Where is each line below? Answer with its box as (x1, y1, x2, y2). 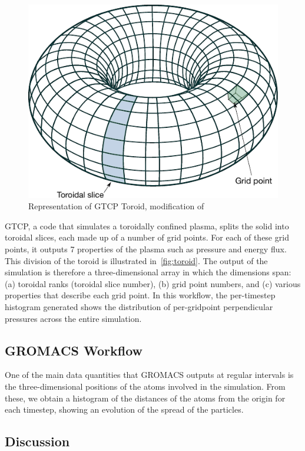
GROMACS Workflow (5, 341, 143, 359)
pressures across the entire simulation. (5, 312, 142, 324)
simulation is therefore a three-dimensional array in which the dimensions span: (5, 266, 291, 278)
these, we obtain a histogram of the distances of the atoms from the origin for (5, 391, 286, 404)
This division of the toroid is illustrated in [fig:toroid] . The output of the (5, 254, 268, 266)
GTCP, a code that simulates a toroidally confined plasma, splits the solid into (5, 219, 289, 232)
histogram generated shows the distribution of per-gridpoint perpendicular (5, 301, 273, 313)
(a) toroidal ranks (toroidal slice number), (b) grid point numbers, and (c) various (5, 277, 301, 289)
